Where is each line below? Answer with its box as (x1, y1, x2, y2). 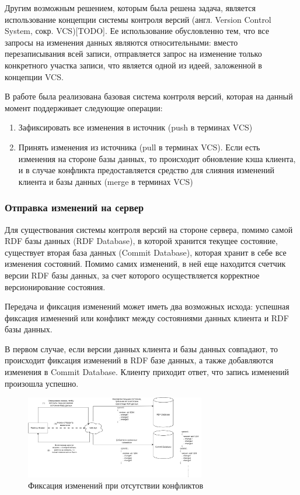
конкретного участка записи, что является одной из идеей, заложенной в (5, 59, 262, 71)
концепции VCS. (5, 70, 64, 82)
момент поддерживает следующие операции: (5, 101, 163, 114)
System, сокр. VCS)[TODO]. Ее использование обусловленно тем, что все (5, 25, 269, 37)
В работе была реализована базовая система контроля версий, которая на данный (5, 90, 293, 102)
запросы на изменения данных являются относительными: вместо (5, 36, 238, 48)
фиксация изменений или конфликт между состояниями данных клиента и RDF (5, 311, 289, 324)
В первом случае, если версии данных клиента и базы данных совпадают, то (5, 342, 278, 355)
